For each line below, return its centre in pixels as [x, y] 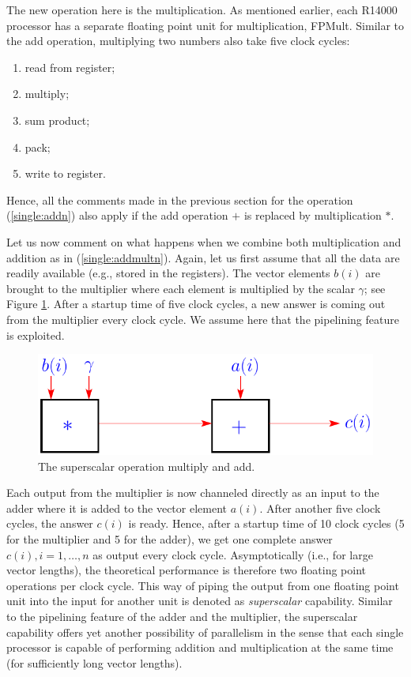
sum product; [57, 120]
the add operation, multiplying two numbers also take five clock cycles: [178, 41]
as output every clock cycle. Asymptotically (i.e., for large [233, 554]
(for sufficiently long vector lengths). [94, 662]
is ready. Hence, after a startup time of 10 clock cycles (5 [266, 523]
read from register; [70, 67]
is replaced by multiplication [313, 215]
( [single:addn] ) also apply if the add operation [117, 215]
